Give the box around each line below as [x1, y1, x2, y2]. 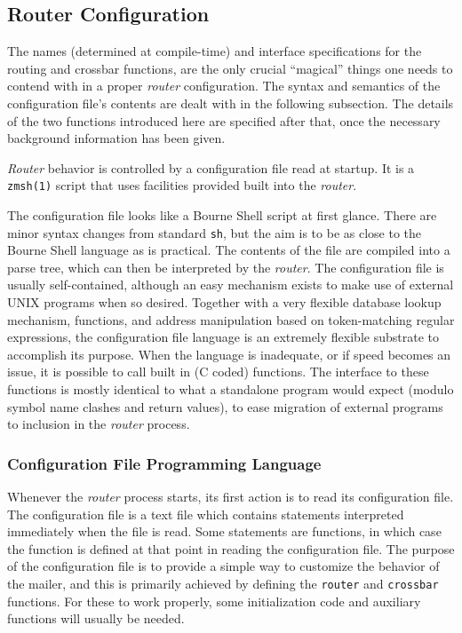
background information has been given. [7, 129, 226, 147]
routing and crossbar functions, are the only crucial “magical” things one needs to [7, 59, 453, 77]
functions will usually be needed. [7, 609, 185, 628]
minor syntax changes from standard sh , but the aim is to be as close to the [7, 223, 421, 241]
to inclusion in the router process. [7, 415, 190, 433]
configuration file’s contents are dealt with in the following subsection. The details [7, 93, 454, 112]
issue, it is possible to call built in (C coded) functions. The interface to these [7, 362, 429, 381]
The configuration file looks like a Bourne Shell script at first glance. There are [7, 206, 437, 225]
